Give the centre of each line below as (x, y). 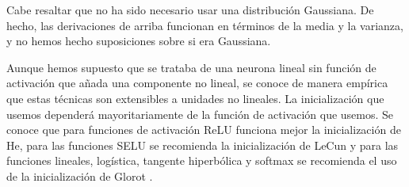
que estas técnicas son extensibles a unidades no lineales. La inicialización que (195, 98)
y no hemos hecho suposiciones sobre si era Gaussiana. (139, 41)
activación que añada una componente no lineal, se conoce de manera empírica (197, 83)
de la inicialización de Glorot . (80, 176)
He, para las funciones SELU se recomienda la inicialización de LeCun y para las (203, 145)
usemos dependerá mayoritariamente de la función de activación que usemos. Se (200, 114)
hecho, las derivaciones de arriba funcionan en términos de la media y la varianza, (205, 25)
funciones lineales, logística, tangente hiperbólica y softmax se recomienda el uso (202, 160)
